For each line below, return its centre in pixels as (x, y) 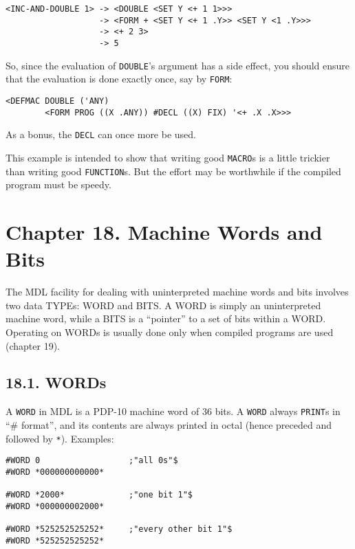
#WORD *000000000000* (55, 472)
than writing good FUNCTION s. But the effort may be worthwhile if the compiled (173, 171)
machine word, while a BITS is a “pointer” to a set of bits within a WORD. (166, 318)
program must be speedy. (58, 184)
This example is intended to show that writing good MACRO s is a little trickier (168, 157)
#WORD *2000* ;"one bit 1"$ (99, 495)
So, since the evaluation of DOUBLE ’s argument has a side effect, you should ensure (178, 65)
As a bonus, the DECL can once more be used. (101, 134)
